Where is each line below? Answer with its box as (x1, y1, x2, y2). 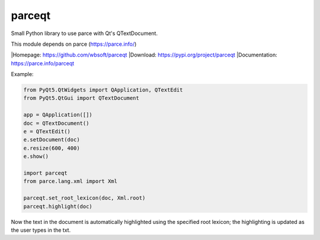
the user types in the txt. (11, 226, 71, 233)
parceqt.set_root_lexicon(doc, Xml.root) (23, 195, 146, 201)
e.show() (23, 153, 49, 160)
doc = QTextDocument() (23, 119, 89, 127)
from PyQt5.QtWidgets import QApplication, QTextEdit (23, 87, 183, 93)
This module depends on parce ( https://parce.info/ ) (11, 40, 137, 48)
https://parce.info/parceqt (11, 59, 75, 67)
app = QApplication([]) (23, 112, 93, 118)
